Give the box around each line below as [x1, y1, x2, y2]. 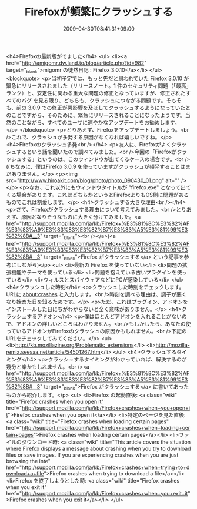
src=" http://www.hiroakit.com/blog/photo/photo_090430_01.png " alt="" [6, 177, 180, 184]
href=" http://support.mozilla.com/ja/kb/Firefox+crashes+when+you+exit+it [6, 490, 188, 497]
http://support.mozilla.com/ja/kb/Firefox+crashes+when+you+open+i [21, 404, 190, 411]
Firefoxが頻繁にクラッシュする [24, 5, 173, 19]
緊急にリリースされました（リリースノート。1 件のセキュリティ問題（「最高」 [6, 82, 189, 89]
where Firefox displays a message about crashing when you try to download [6, 445, 191, 453]
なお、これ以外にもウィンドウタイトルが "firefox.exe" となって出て [29, 183, 191, 191]
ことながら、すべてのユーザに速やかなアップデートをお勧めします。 [16, 119, 181, 126]
